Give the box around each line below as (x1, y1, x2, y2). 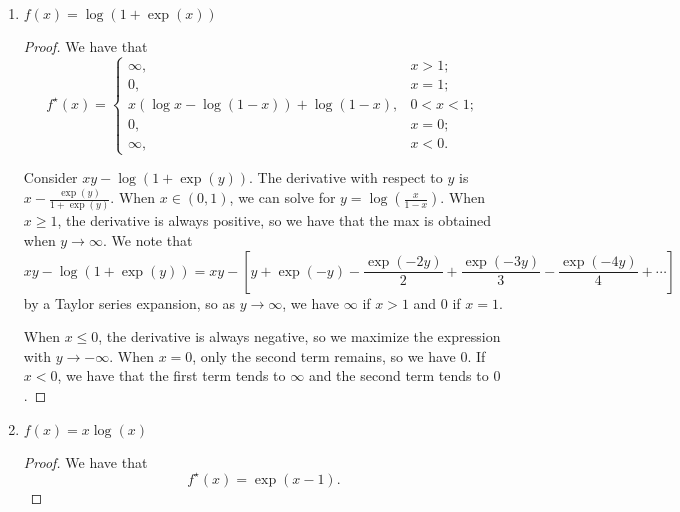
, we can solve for (229, 187, 336, 208)
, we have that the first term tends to (57, 365, 286, 386)
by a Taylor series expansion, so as (23, 292, 236, 313)
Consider (23, 167, 78, 188)
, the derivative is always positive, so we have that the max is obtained (57, 210, 492, 231)
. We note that (102, 230, 193, 251)
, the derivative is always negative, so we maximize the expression (98, 326, 501, 347)
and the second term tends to (308, 365, 489, 386)
